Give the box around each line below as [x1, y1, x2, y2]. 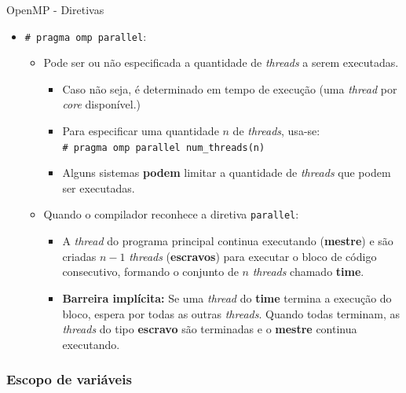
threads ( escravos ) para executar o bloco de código [129, 248, 377, 264]
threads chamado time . [252, 263, 364, 280]
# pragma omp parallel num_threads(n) [62, 141, 265, 153]
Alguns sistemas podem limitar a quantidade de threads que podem [62, 164, 391, 181]
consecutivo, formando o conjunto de [62, 263, 239, 280]
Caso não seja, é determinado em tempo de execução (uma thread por [62, 80, 397, 97]
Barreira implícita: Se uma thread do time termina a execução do [62, 289, 392, 306]
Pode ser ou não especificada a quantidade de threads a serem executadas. [43, 54, 399, 71]
